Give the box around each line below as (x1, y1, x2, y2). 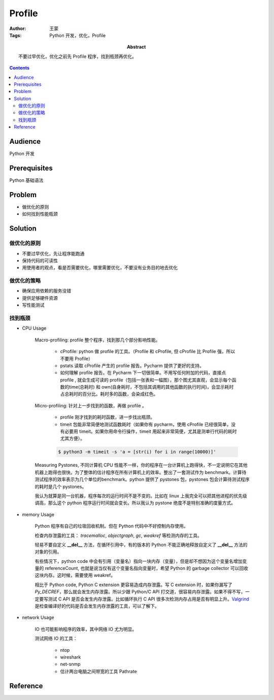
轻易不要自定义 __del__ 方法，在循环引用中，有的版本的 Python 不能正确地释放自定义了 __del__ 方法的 (35, 542, 248, 548)
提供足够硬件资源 (22, 295, 58, 301)
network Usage (22, 615, 54, 621)
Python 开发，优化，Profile (49, 32, 106, 38)
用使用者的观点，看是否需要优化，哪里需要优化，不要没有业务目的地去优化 (22, 265, 178, 271)
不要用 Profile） (60, 356, 93, 362)
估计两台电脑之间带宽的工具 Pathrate (60, 668, 137, 674)
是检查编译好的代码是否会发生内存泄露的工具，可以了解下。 (35, 603, 159, 609)
